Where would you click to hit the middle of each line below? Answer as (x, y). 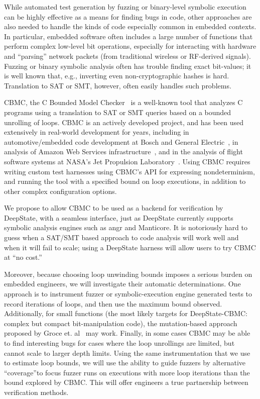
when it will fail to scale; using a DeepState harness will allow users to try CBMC (130, 247)
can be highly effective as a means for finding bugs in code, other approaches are (128, 16)
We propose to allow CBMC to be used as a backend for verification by (114, 208)
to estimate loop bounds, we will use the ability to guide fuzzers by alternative (125, 363)
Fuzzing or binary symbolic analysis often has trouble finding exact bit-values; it (128, 66)
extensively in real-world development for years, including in (97, 132)
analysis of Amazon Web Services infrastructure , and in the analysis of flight (123, 152)
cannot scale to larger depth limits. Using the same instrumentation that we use (127, 353)
